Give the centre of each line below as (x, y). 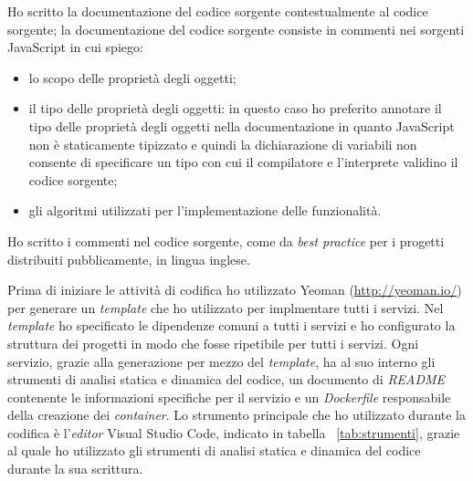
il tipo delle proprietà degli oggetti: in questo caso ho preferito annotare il (235, 108)
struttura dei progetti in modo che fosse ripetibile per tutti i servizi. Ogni (213, 343)
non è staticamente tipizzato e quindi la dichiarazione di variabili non (223, 144)
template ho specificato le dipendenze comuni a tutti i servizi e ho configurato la (231, 325)
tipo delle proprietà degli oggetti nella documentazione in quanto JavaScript (242, 125)
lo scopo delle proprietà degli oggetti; (132, 77)
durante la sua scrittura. (75, 469)
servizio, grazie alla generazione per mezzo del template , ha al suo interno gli (221, 361)
